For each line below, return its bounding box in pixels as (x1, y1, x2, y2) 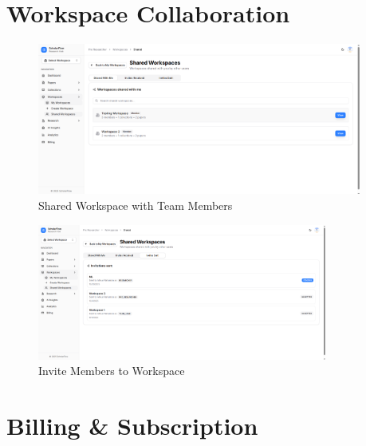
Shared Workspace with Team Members (38, 196, 233, 213)
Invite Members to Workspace (38, 362, 185, 379)
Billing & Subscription (6, 409, 258, 441)
